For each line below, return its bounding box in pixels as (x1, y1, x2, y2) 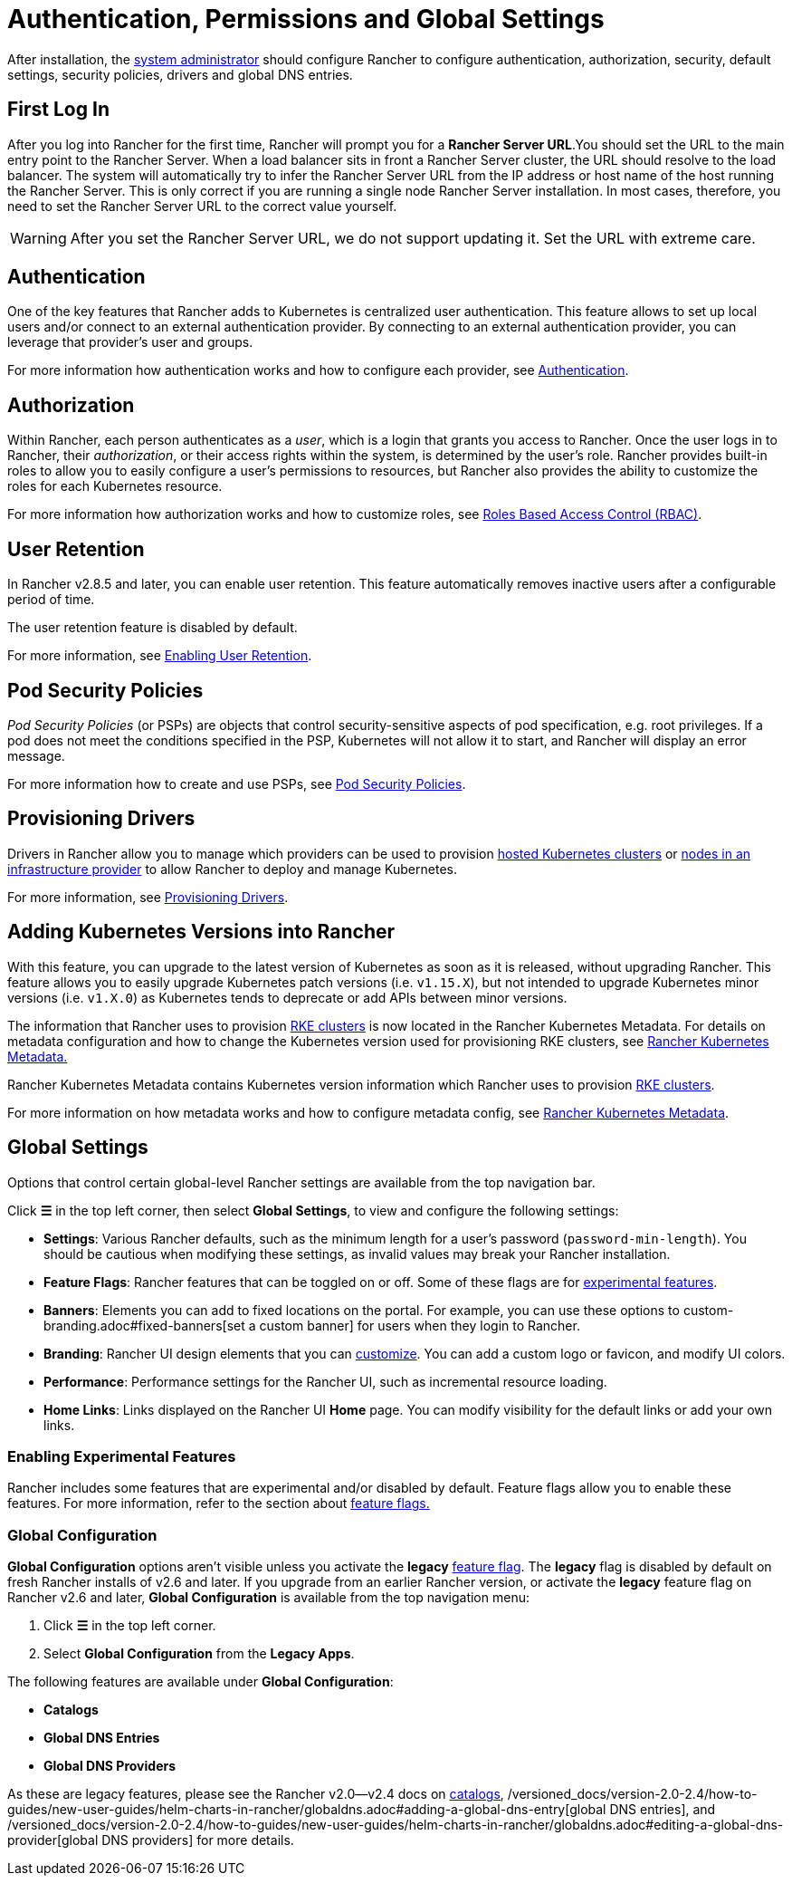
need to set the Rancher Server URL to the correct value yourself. (7, 197, 397, 214)
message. (7, 747, 65, 764)
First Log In (7, 98, 110, 121)
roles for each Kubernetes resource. (7, 478, 223, 495)
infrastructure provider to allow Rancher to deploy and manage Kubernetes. (7, 860, 457, 877)
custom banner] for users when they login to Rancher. (259, 1317, 580, 1333)
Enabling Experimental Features (7, 1446, 236, 1465)
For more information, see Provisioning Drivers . (7, 889, 289, 905)
